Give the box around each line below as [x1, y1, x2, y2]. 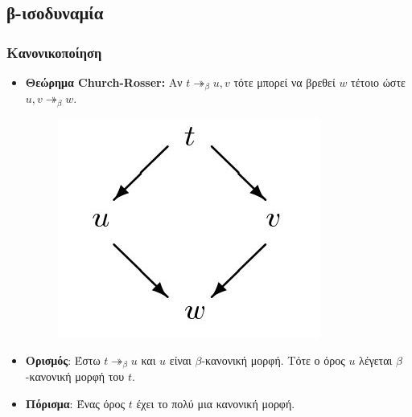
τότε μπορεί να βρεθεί [233, 74, 336, 90]
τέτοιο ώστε [351, 74, 406, 90]
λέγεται [359, 351, 393, 368]
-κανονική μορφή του [25, 367, 125, 384]
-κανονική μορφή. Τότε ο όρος [201, 351, 345, 368]
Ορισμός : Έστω [25, 351, 101, 368]
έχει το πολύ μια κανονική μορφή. [136, 395, 295, 411]
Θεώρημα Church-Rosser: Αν [25, 74, 183, 90]
